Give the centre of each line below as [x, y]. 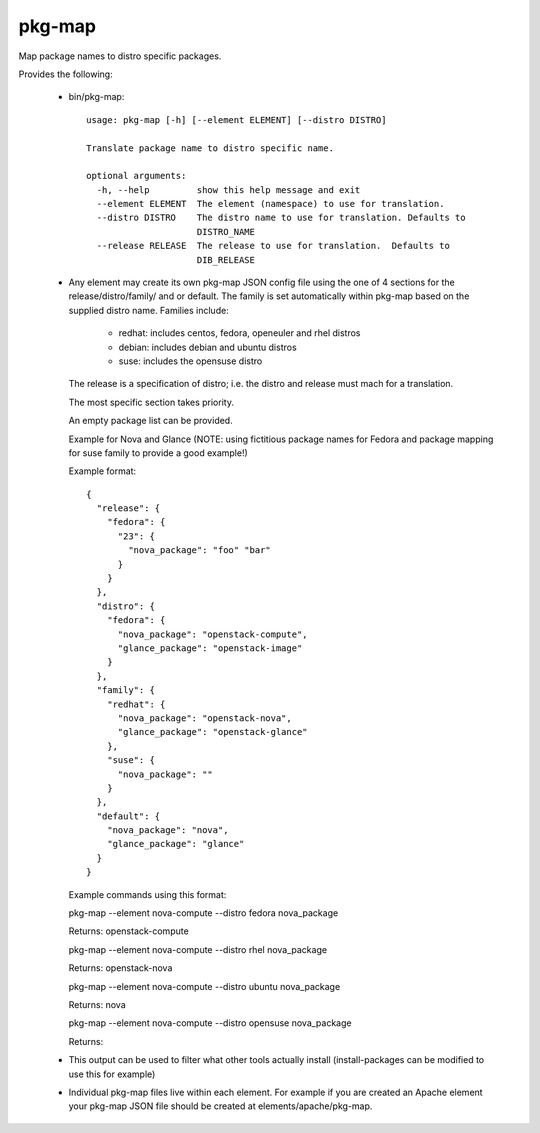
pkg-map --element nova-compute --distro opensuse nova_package [210, 1023]
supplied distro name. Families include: [148, 310]
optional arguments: [136, 176]
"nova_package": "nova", [167, 830]
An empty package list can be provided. [151, 421]
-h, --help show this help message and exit [228, 189]
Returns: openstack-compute [128, 931]
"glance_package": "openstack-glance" [213, 732]
